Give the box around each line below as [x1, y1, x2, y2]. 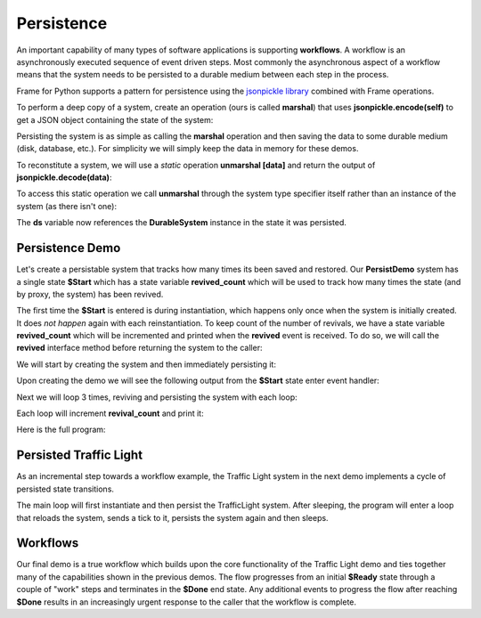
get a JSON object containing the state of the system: [16, 114, 214, 125]
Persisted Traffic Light [16, 448, 143, 463]
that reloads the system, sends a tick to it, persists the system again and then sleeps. [16, 512, 329, 523]
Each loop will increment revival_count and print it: [16, 408, 204, 419]
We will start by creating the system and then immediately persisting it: [16, 359, 276, 370]
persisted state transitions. [16, 484, 115, 494]
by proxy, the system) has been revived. [16, 289, 164, 299]
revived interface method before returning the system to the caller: [16, 343, 263, 354]
